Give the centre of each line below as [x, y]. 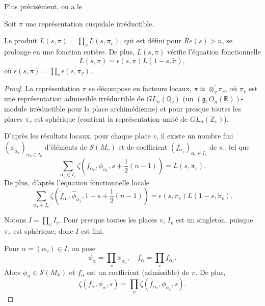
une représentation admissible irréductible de [74, 99]
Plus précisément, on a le [43, 6]
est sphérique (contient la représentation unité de [111, 118]
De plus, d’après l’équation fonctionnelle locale [77, 182]
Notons [15, 220]
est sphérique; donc [43, 231]
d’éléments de [66, 146]
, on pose [81, 248]
